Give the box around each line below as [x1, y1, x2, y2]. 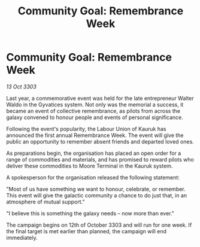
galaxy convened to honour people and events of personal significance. [6, 114, 184, 121]
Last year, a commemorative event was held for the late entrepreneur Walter [6, 94, 195, 102]
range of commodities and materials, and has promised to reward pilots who [6, 155, 195, 163]
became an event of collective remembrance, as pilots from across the [6, 107, 181, 114]
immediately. [6, 234, 38, 241]
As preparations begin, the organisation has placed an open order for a [6, 150, 181, 157]
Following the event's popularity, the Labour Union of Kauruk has [6, 125, 166, 132]
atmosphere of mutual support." [6, 198, 85, 205]
